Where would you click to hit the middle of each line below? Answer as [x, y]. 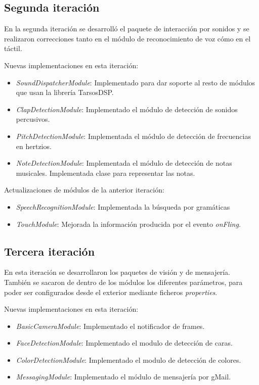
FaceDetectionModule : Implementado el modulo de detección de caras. [124, 343]
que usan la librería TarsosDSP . [65, 92]
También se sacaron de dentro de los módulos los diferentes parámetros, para [123, 282]
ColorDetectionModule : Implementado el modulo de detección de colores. [128, 359]
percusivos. [33, 119]
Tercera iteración [50, 251]
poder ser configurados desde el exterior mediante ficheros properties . [111, 292]
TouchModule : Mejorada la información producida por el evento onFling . [128, 224]
